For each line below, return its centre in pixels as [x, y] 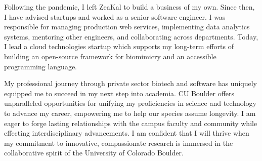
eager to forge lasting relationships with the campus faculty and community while [131, 123]
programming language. [40, 66]
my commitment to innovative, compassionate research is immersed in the [119, 143]
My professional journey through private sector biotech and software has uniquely [130, 83]
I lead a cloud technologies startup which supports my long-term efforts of [119, 46]
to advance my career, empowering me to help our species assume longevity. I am [130, 113]
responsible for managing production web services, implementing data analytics [127, 27]
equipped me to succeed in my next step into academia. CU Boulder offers [119, 93]
